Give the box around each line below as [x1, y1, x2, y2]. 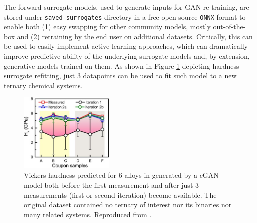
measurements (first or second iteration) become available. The [24, 189, 217, 200]
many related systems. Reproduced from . [24, 209, 152, 219]
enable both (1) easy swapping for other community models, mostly [4, 21, 211, 32]
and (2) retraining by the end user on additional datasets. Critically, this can [17, 31, 253, 41]
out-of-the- [213, 21, 246, 32]
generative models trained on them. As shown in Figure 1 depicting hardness [4, 60, 239, 71]
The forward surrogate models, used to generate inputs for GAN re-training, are [4, 2, 249, 12]
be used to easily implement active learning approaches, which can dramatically [4, 41, 248, 51]
